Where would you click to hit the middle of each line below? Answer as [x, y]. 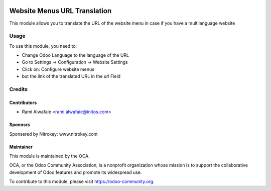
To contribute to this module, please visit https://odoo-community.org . [82, 181]
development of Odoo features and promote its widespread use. [76, 172]
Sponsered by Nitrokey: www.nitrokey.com [53, 134]
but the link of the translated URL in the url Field [71, 76]
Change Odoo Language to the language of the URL [76, 55]
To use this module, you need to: [43, 46]
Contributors [23, 103]
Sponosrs [20, 125]
